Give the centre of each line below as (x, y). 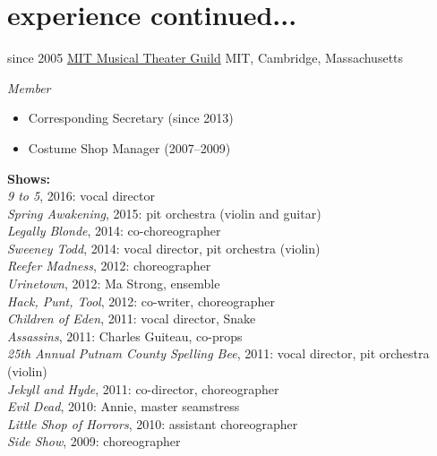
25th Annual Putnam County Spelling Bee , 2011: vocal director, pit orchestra (218, 353)
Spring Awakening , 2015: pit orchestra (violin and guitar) (164, 213)
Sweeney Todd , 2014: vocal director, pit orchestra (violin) (164, 248)
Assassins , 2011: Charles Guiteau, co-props (125, 336)
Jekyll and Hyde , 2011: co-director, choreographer (143, 388)
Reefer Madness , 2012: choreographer (109, 266)
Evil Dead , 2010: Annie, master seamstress (124, 406)
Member (29, 87)
